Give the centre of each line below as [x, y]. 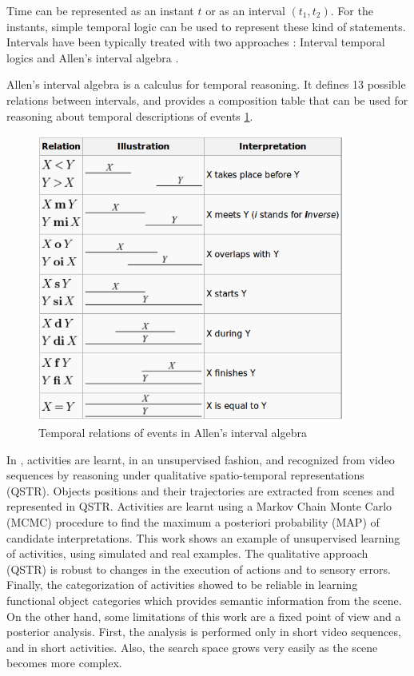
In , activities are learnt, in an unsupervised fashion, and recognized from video [201, 459]
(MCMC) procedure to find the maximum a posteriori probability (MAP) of [193, 521]
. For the [352, 10]
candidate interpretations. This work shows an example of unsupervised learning [203, 537]
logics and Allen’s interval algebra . [93, 57]
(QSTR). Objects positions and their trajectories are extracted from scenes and [201, 490]
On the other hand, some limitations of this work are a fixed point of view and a [204, 616]
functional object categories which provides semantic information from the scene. [204, 600]
